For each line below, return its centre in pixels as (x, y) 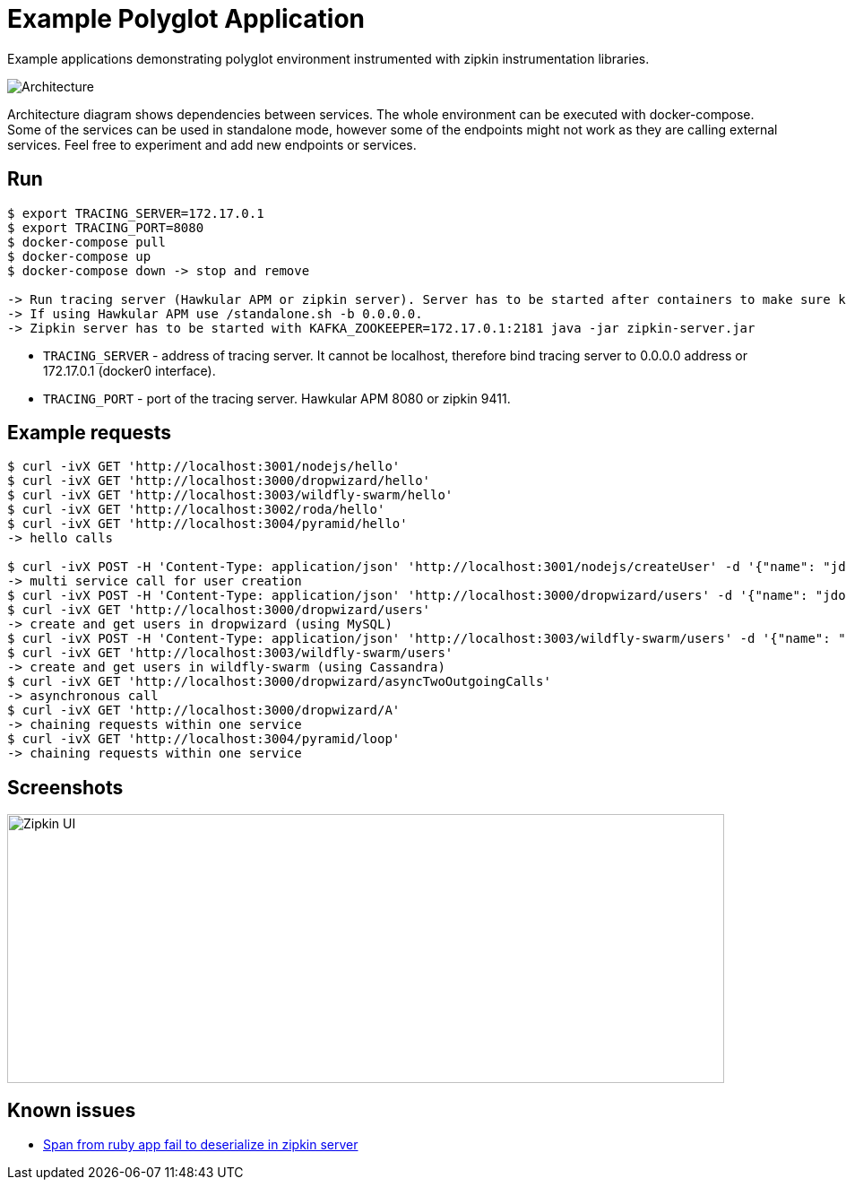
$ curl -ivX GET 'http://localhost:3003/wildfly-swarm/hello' (230, 495)
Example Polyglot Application (186, 19)
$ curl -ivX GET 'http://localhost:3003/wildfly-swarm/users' (230, 653)
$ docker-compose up (79, 256)
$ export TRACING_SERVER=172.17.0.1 (136, 213)
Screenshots (65, 787)
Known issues (72, 1110)
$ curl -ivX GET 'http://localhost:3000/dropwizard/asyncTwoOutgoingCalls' (279, 682)
